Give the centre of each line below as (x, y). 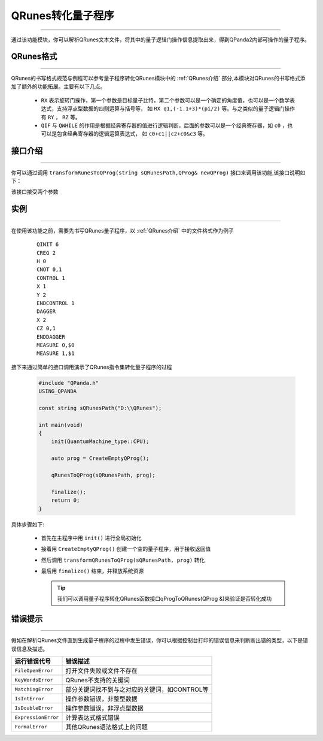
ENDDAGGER (51, 337)
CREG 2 (46, 253)
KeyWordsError (34, 680)
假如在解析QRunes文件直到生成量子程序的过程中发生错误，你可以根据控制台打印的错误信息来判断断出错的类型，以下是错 (159, 640)
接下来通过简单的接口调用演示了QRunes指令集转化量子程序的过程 (92, 367)
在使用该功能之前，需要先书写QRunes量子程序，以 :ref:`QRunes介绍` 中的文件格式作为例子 (122, 230)
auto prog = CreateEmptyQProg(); (100, 458)
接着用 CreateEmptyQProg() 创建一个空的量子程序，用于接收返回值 (126, 549)
